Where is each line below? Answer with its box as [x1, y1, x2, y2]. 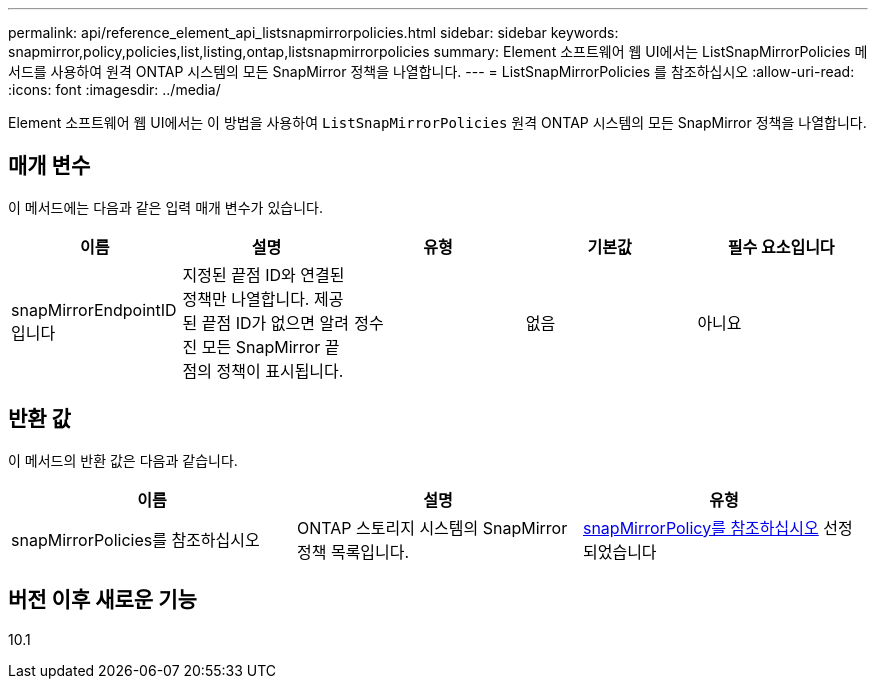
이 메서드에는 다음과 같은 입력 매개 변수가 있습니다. [8, 198, 323, 216]
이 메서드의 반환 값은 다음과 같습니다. [8, 451, 238, 469]
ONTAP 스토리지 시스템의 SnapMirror [296, 517, 568, 538]
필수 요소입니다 [727, 236, 835, 257]
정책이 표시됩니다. [216, 360, 344, 381]
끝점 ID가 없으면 [201, 312, 315, 333]
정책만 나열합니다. [182, 288, 310, 309]
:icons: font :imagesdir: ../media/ [8, 81, 221, 98]
